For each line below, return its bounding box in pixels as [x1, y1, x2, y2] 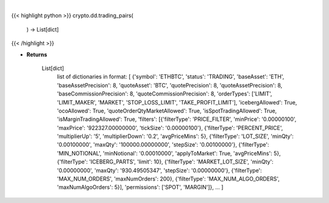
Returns [26, 50, 48, 58]
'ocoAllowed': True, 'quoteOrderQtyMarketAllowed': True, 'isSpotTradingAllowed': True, [57, 107, 277, 114]
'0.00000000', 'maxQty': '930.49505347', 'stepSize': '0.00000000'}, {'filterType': [57, 167, 262, 174]
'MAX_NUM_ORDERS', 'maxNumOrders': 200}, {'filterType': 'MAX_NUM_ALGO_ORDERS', [57, 175, 280, 182]
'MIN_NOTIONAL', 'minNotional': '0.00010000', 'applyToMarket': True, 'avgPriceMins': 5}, [57, 150, 281, 157]
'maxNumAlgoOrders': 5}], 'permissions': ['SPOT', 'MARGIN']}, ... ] [57, 184, 224, 191]
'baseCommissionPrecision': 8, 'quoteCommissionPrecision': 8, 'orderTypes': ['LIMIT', [57, 90, 272, 97]
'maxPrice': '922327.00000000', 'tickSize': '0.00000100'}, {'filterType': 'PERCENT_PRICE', [57, 124, 283, 131]
